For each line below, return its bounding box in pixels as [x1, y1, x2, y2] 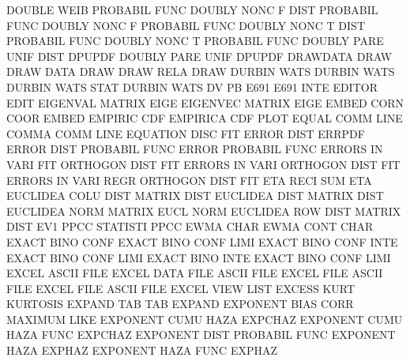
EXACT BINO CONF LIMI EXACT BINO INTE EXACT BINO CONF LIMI [6, 249, 391, 265]
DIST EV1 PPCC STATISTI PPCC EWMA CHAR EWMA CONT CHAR [6, 218, 374, 235]
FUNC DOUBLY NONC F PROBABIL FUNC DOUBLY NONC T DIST [6, 17, 365, 33]
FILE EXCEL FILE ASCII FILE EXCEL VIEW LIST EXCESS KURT [6, 280, 355, 296]
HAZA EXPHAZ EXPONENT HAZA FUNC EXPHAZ [6, 342, 278, 359]
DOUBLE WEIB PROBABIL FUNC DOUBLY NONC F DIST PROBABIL [6, 2, 378, 17]
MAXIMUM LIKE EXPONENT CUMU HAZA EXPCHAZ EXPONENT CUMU [6, 310, 403, 327]
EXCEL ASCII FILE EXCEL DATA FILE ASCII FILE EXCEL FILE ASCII [6, 265, 383, 281]
